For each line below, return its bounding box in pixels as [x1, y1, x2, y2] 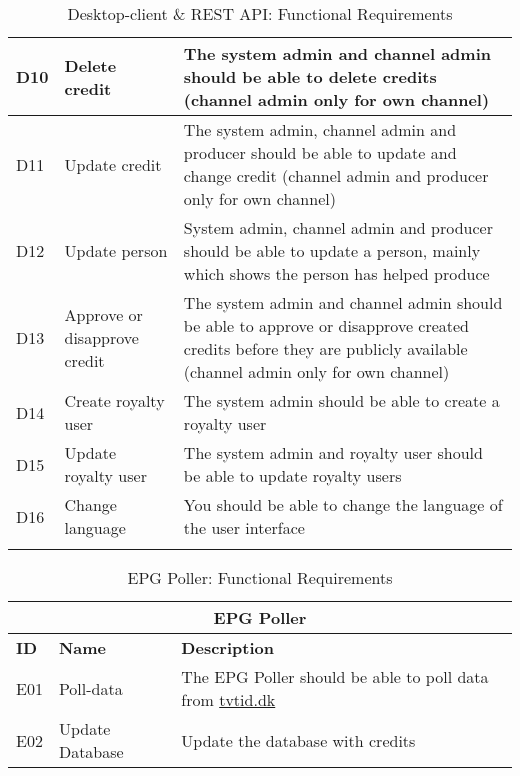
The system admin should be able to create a [183, 389, 500, 412]
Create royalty [64, 389, 165, 412]
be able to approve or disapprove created [183, 314, 470, 337]
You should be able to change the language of [183, 493, 503, 516]
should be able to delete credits [183, 65, 437, 88]
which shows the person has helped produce [183, 262, 490, 285]
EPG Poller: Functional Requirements [127, 566, 393, 589]
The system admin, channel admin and [183, 118, 457, 141]
